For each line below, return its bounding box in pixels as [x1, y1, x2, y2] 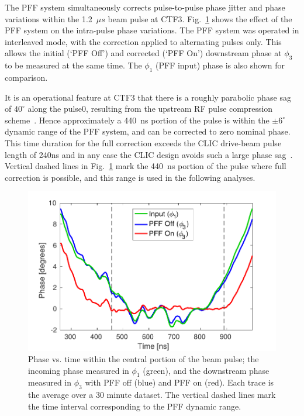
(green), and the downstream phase [143, 364, 270, 376]
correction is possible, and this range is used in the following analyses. [5, 171, 255, 183]
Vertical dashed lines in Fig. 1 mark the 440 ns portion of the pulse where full [5, 160, 286, 172]
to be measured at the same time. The [5, 59, 142, 71]
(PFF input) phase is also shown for [156, 59, 285, 71]
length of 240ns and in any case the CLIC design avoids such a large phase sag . [5, 148, 293, 160]
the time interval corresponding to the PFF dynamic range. [28, 400, 241, 412]
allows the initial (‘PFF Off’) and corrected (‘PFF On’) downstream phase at [5, 47, 282, 59]
